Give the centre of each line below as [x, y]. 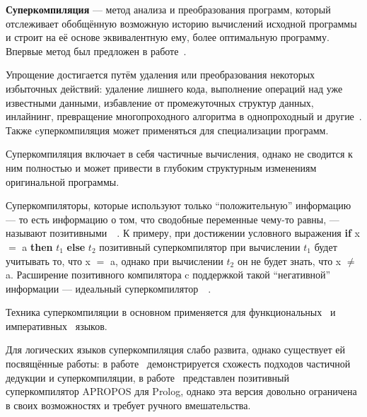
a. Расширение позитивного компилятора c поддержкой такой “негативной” [168, 275]
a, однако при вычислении [167, 260]
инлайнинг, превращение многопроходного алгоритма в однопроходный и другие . [184, 116]
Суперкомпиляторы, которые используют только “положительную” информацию [179, 205]
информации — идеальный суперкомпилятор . [109, 288]
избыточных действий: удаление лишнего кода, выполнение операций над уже [174, 88]
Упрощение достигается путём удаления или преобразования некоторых [161, 75]
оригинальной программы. [63, 181]
